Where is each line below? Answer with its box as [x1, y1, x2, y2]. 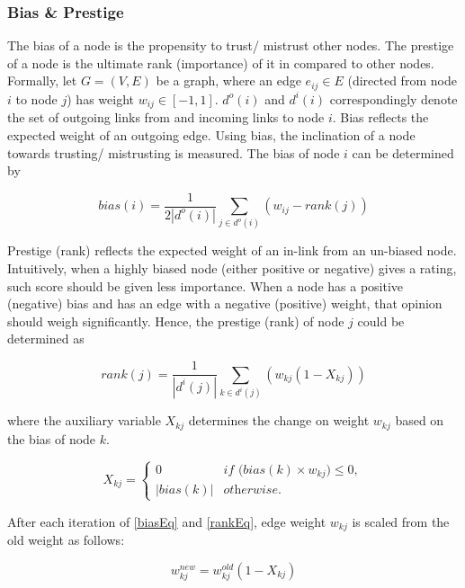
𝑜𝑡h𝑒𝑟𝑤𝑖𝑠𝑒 [223, 484, 278, 497]
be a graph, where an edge [156, 71, 301, 90]
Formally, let [7, 71, 77, 90]
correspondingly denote [329, 89, 458, 108]
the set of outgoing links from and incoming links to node [7, 108, 325, 127]
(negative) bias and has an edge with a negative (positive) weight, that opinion [7, 294, 443, 313]
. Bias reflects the [332, 108, 429, 127]
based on [395, 411, 444, 430]
